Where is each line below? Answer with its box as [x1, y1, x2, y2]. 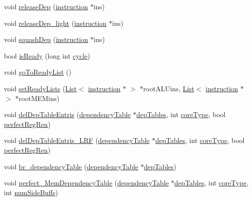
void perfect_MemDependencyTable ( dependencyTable [4, 178, 169, 188]
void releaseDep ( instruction [4, 1, 88, 11]
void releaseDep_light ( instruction [4, 18, 107, 28]
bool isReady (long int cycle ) [4, 50, 90, 60]
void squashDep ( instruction [4, 34, 88, 44]
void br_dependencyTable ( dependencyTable [4, 161, 139, 171]
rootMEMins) [19, 93, 60, 103]
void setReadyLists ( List [4, 83, 77, 93]
